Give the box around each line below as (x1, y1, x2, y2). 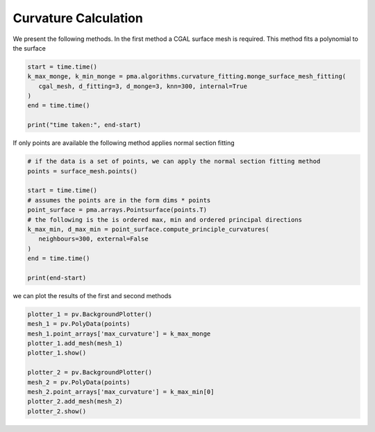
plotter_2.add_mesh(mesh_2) (27, 397, 123, 406)
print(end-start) (27, 274, 87, 282)
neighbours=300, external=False (38, 235, 149, 243)
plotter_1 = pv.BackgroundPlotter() (27, 310, 153, 318)
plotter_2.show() (27, 407, 87, 415)
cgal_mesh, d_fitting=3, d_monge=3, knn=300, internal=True (38, 82, 248, 90)
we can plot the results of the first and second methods (12, 291, 172, 300)
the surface (12, 44, 47, 52)
